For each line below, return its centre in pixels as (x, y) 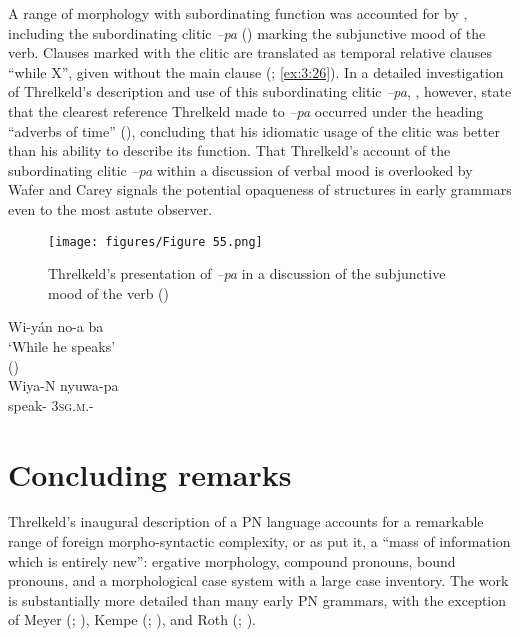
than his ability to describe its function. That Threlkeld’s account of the (229, 150)
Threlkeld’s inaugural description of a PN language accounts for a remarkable (246, 521)
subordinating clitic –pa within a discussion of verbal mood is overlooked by (240, 169)
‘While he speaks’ (62, 345)
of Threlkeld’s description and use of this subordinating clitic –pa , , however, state (260, 91)
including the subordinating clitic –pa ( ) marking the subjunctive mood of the (247, 32)
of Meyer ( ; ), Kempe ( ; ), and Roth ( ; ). (132, 619)
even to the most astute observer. (110, 208)
